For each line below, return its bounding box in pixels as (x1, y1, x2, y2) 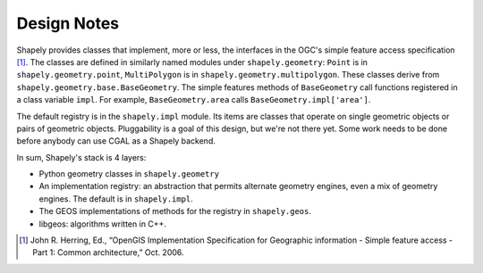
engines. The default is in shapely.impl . (38, 193, 194, 204)
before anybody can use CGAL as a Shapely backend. (16, 136, 216, 146)
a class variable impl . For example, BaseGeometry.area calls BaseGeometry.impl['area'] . (16, 95, 371, 105)
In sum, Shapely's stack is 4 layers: (16, 152, 147, 162)
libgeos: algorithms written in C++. (38, 219, 167, 229)
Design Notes (16, 13, 120, 33)
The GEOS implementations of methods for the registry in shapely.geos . (38, 206, 312, 217)
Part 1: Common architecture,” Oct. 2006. (32, 247, 184, 258)
